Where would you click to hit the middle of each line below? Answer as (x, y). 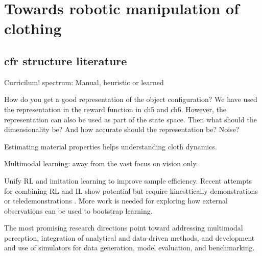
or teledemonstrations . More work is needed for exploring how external (116, 201)
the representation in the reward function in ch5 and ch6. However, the (115, 109)
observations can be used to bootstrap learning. (78, 210)
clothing (33, 28)
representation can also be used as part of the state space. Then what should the (130, 119)
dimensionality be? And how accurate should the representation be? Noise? (122, 129)
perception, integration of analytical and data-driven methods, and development (129, 237)
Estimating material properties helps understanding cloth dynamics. (111, 146)
